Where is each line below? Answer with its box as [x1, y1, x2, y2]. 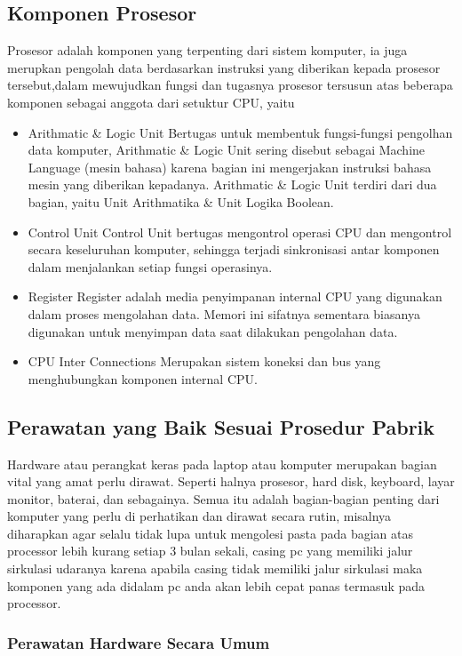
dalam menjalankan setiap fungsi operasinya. [28, 257, 273, 276]
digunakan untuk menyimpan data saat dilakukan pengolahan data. [28, 322, 398, 340]
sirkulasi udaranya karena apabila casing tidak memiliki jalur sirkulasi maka [7, 559, 423, 578]
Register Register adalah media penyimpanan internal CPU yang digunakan [28, 287, 442, 306]
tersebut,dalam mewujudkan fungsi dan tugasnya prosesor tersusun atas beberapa [7, 76, 453, 94]
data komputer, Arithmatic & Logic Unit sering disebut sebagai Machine [28, 140, 426, 159]
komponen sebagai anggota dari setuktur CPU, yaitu [7, 92, 295, 111]
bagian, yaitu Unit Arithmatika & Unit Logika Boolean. [28, 192, 334, 211]
